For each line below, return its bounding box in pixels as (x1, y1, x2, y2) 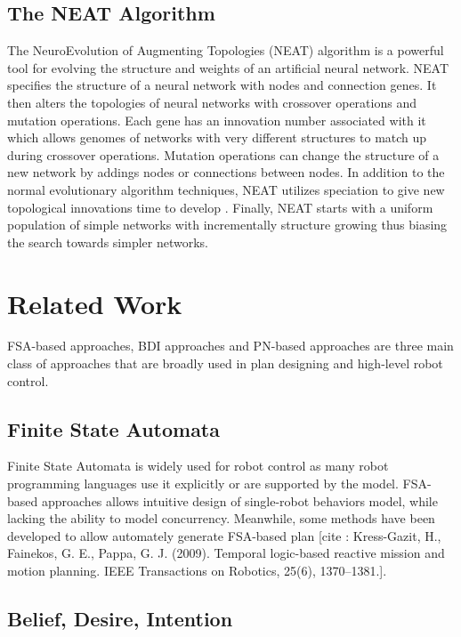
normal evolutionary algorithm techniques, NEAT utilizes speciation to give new (7, 180, 445, 198)
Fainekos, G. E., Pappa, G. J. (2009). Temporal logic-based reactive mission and (7, 544, 445, 562)
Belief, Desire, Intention (7, 604, 233, 632)
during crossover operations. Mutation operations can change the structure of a (7, 145, 440, 164)
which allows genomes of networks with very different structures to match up (7, 128, 427, 147)
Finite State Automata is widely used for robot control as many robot (7, 456, 389, 475)
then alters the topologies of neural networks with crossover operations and (7, 93, 417, 111)
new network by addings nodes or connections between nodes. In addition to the (7, 163, 445, 181)
